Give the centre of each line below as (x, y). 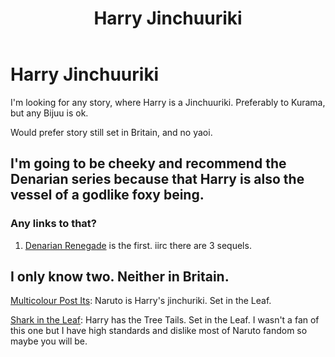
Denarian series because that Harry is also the (157, 179)
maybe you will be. (49, 341)
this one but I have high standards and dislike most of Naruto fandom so (159, 331)
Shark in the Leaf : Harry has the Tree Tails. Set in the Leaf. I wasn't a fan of (165, 320)
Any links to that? (54, 224)
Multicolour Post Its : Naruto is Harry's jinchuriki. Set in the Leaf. (141, 301)
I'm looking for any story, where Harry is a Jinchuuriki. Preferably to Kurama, (168, 102)
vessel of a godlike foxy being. (107, 195)
